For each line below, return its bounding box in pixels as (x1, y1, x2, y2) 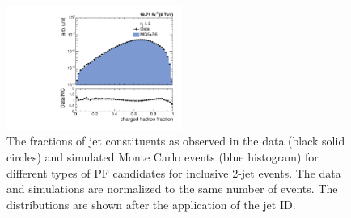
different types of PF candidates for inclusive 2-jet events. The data (6, 164, 341, 181)
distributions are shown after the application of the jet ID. (6, 195, 296, 212)
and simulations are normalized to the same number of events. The (6, 180, 338, 197)
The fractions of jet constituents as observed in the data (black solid (6, 132, 345, 149)
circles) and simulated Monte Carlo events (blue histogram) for (6, 149, 319, 165)
